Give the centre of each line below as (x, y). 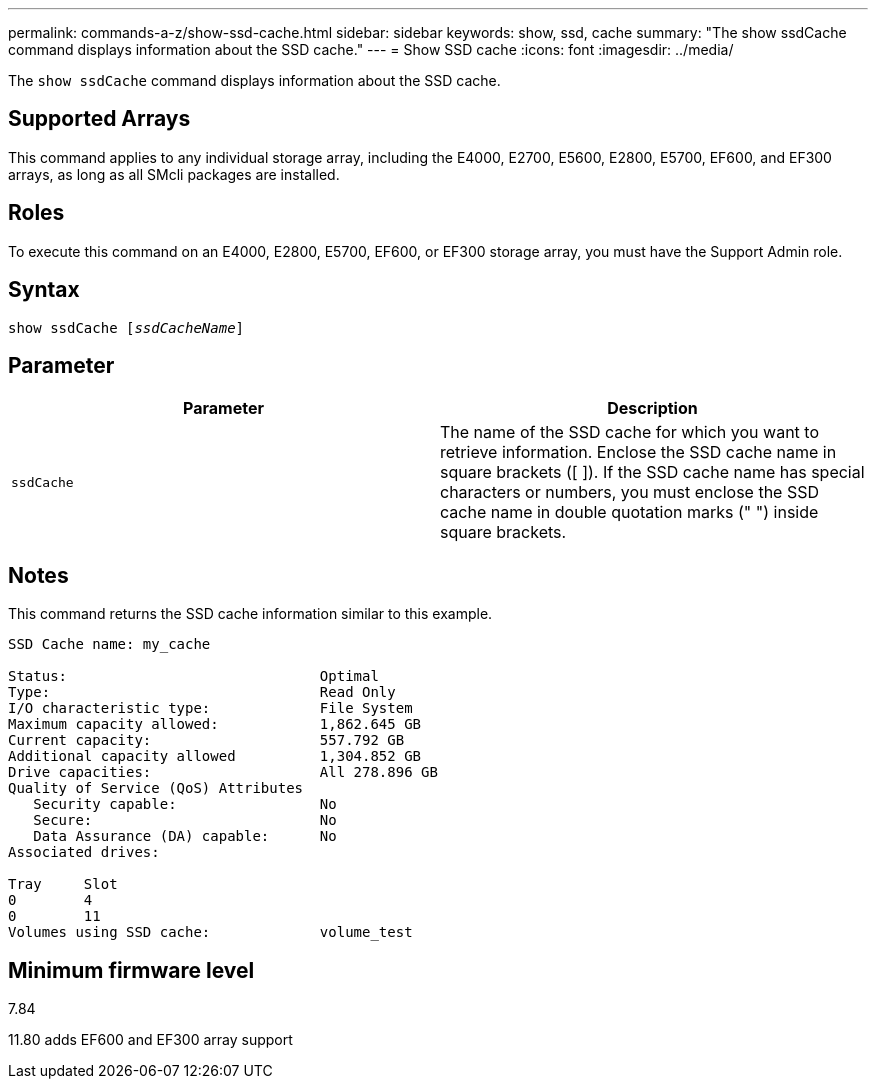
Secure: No (185, 820)
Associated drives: (84, 852)
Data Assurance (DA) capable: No (185, 836)
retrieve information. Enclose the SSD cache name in (638, 452)
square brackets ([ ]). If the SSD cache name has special (652, 472)
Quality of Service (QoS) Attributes (156, 788)
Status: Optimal (193, 676)
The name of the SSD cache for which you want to (629, 432)
